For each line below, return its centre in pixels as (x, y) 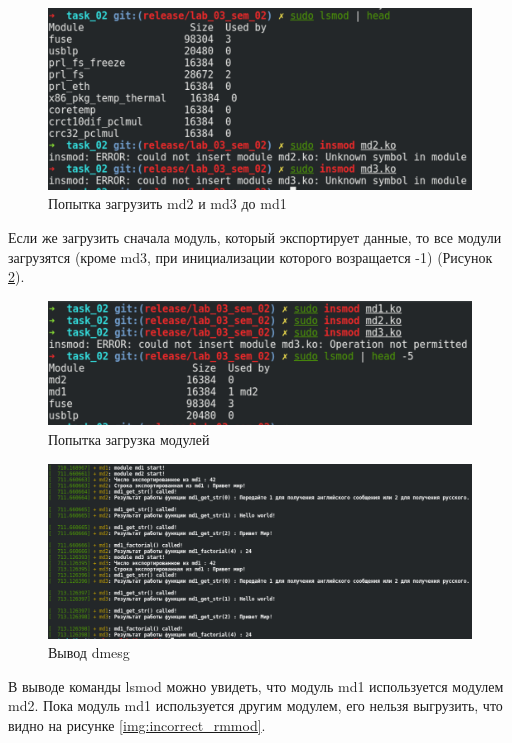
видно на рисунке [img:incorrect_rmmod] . (137, 725)
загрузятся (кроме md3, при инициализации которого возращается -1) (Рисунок (250, 256)
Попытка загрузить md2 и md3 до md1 (167, 203)
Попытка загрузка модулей (129, 438)
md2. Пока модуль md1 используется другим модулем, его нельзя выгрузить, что (255, 705)
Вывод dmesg (89, 652)
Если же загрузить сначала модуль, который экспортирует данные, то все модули (255, 236)
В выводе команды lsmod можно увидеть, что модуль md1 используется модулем (256, 685)
